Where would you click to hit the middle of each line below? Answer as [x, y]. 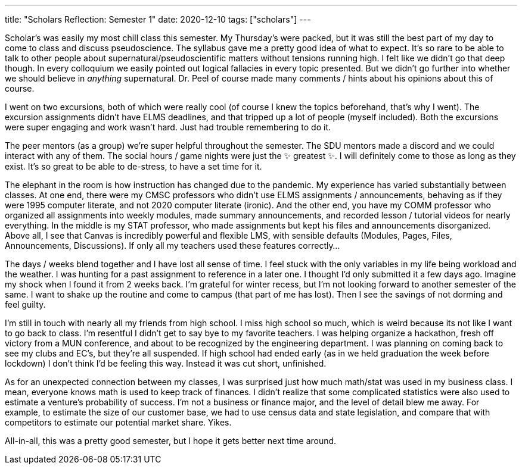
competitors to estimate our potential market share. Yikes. [118, 422]
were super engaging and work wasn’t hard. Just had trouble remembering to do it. [168, 127]
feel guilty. [25, 304]
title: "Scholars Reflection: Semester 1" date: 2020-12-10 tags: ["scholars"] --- [158, 19]
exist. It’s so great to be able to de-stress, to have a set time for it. [133, 166]
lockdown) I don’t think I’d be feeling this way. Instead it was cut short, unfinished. [166, 363]
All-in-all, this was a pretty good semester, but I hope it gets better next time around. [171, 441]
